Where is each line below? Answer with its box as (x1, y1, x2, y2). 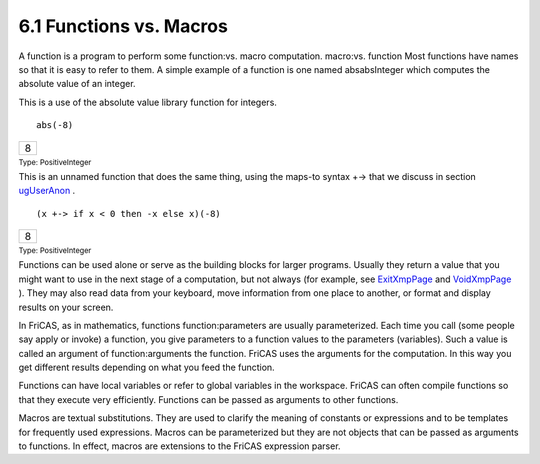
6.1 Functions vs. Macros (18, 15, 229, 37)
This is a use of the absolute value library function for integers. (18, 96, 277, 108)
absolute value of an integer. (18, 78, 136, 90)
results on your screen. (18, 301, 114, 313)
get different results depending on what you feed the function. (18, 361, 275, 374)
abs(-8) (36, 120, 74, 131)
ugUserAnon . (18, 185, 76, 197)
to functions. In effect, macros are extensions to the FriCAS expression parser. (18, 440, 341, 452)
